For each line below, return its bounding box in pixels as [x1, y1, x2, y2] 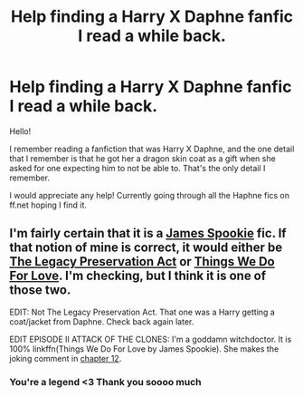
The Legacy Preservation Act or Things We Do [9, 254, 275, 269]
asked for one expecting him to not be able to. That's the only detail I [9, 162, 266, 173]
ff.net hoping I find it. [9, 199, 88, 210]
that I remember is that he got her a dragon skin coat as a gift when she [9, 152, 276, 164]
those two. [9, 283, 71, 298]
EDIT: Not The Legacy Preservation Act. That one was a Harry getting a [9, 306, 276, 317]
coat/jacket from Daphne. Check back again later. [9, 315, 194, 327]
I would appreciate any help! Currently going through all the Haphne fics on [9, 189, 290, 200]
